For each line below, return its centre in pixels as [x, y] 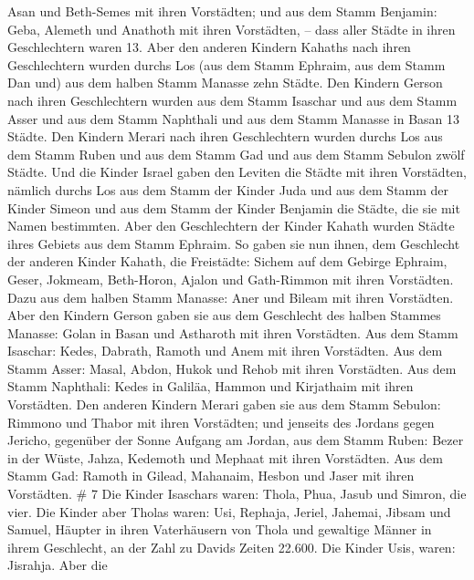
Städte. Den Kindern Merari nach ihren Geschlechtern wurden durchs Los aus [225, 136]
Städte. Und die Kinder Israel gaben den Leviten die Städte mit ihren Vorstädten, [237, 172]
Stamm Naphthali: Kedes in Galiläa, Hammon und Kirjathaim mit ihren [211, 386]
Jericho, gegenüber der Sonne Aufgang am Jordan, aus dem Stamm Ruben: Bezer [236, 440]
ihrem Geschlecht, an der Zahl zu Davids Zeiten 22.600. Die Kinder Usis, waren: [232, 547]
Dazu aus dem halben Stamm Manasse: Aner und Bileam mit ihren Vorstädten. [231, 297]
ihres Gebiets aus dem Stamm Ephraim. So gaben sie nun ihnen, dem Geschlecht [234, 243]
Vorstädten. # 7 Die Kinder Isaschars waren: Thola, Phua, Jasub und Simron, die [237, 494]
